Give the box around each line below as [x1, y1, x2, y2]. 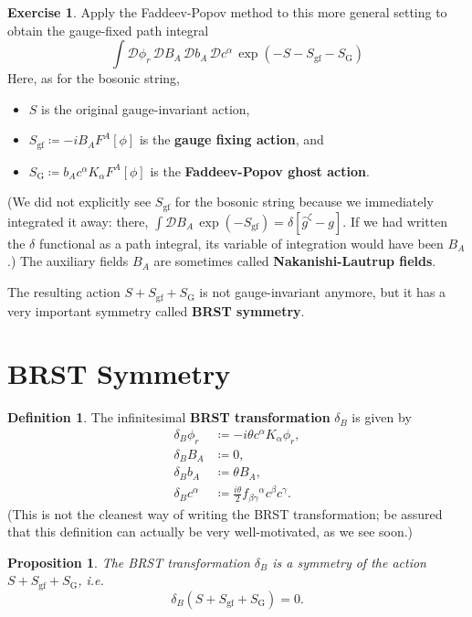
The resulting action [7, 282, 121, 302]
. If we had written [342, 211, 448, 230]
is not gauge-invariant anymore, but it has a [199, 282, 446, 302]
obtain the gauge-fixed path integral [7, 20, 209, 39]
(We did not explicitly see [7, 192, 152, 211]
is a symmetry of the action [272, 552, 426, 571]
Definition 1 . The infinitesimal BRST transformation [7, 408, 330, 427]
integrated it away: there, [7, 211, 149, 230]
